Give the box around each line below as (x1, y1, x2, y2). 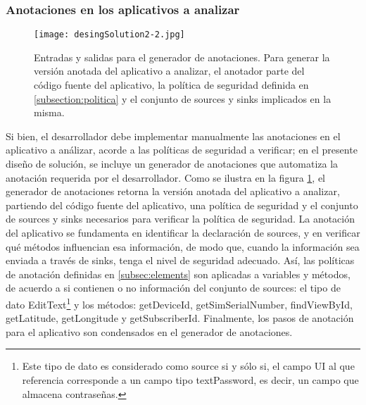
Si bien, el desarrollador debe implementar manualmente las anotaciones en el (6, 128, 341, 143)
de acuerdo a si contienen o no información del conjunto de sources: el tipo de (6, 280, 341, 295)
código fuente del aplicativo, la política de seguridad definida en (34, 77, 309, 92)
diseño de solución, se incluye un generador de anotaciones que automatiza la (6, 156, 339, 171)
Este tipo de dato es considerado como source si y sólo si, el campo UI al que (22, 359, 355, 373)
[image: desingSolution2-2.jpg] (34, 30, 185, 40)
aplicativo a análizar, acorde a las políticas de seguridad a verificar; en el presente (6, 142, 358, 157)
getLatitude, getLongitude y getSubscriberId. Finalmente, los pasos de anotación (6, 311, 354, 325)
